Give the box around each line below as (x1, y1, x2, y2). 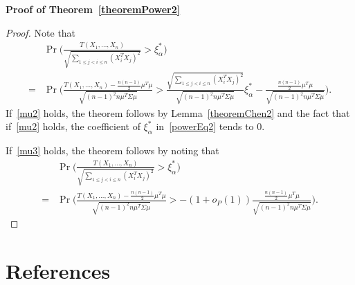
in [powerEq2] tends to (156, 119, 254, 134)
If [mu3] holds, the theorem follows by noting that (6, 143, 219, 158)
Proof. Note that (6, 25, 76, 39)
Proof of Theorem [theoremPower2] (6, 2, 181, 16)
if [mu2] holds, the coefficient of (6, 119, 140, 134)
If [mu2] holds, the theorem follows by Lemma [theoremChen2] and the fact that (6, 105, 350, 120)
